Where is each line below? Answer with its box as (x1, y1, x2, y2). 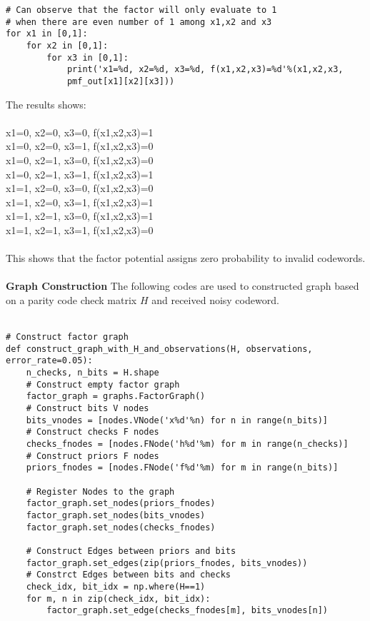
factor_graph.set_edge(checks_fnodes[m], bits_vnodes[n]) (46, 605, 329, 616)
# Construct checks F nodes (26, 427, 159, 438)
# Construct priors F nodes (26, 450, 159, 461)
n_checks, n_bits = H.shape (26, 368, 159, 378)
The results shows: (6, 96, 86, 111)
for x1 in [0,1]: (6, 29, 88, 39)
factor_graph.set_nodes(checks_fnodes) (26, 522, 216, 532)
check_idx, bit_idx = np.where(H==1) (26, 581, 206, 592)
